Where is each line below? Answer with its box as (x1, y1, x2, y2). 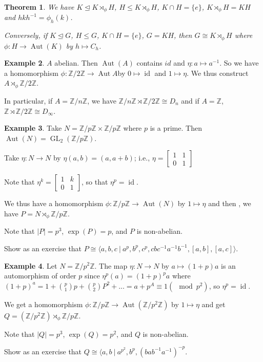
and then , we (208, 198, 251, 209)
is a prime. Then (150, 123, 202, 133)
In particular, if (4, 95, 53, 106)
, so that (82, 176, 108, 187)
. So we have (219, 57, 259, 68)
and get (201, 298, 226, 309)
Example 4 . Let (4, 260, 57, 271)
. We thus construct (187, 67, 249, 78)
